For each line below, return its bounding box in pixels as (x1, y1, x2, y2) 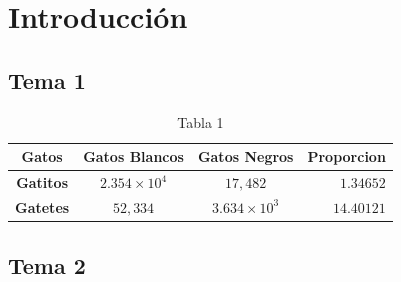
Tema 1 (8, 64, 86, 95)
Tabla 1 (177, 111, 224, 132)
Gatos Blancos (83, 146, 184, 167)
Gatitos (16, 172, 68, 193)
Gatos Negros (197, 146, 294, 167)
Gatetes (15, 196, 70, 217)
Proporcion (307, 146, 386, 167)
